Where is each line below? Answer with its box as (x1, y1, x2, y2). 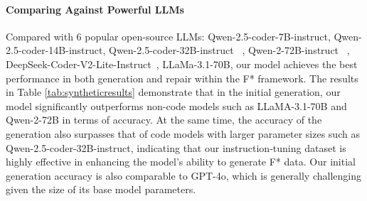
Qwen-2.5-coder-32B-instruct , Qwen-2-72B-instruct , (109, 43, 350, 58)
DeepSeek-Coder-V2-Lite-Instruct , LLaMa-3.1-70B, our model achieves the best (6, 56, 358, 71)
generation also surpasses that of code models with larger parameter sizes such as (6, 126, 360, 141)
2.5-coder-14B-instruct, (6, 43, 106, 58)
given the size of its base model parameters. (6, 182, 196, 197)
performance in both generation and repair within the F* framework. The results (6, 70, 358, 85)
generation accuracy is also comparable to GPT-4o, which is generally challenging (6, 168, 361, 183)
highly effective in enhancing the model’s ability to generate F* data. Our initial (6, 154, 356, 169)
